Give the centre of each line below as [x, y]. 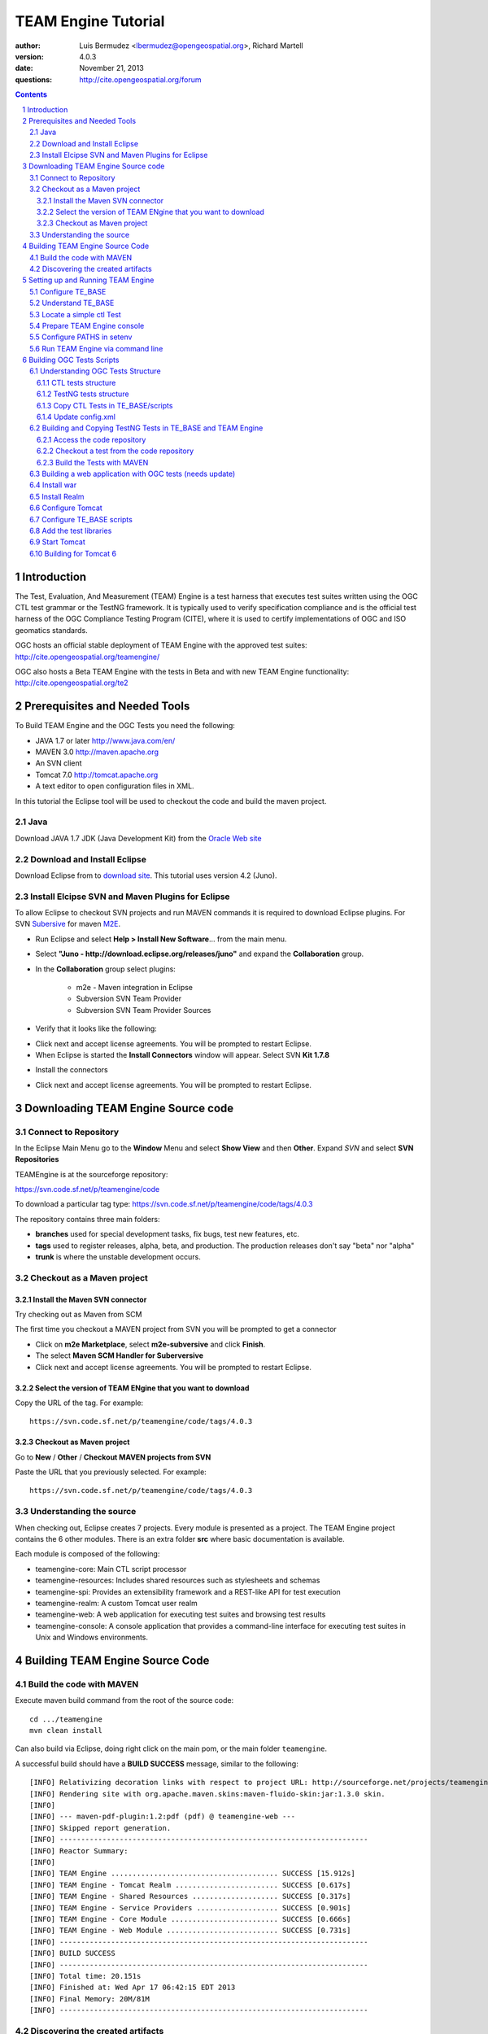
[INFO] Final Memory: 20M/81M [90, 1999]
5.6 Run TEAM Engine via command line [96, 348]
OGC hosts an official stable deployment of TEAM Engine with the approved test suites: [161, 645]
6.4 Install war [53, 485]
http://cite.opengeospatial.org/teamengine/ [87, 657]
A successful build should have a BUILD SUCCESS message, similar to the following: [157, 1763]
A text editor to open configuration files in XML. [115, 786]
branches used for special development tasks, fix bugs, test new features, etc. [168, 1234]
